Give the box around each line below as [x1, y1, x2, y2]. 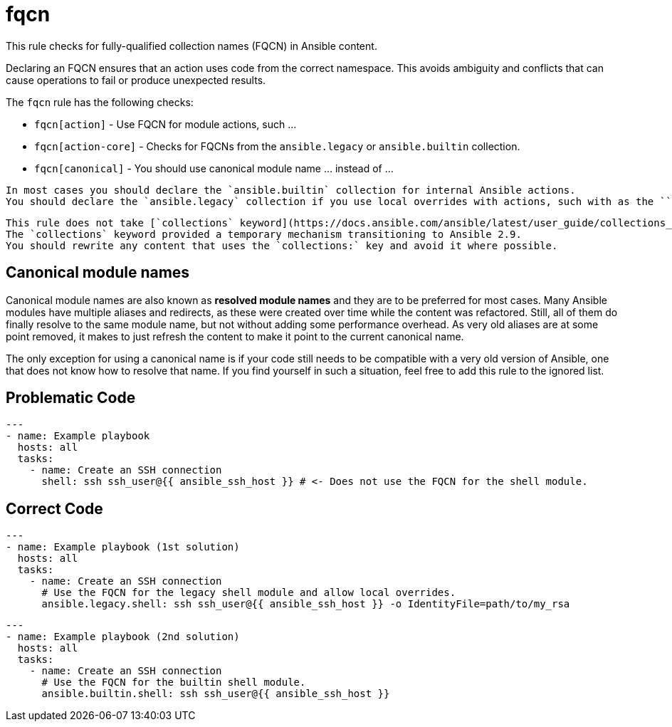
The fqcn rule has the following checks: [6, 95, 194, 108]
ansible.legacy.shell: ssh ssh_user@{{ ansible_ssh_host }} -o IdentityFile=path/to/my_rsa [41, 598, 570, 610]
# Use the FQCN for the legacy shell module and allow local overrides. [41, 587, 456, 599]
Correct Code [6, 499, 103, 518]
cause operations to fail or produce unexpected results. [6, 73, 266, 86]
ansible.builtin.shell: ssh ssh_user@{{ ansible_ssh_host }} [41, 688, 390, 700]
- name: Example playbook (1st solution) [6, 541, 240, 553]
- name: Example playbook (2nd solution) [6, 631, 240, 643]
